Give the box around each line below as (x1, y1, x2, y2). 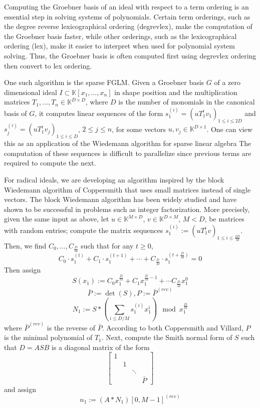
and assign (4, 383, 36, 394)
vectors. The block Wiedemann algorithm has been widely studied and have (4, 194, 237, 204)
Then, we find (4, 240, 47, 250)
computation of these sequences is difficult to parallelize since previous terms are (4, 147, 251, 158)
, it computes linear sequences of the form (35, 107, 163, 118)
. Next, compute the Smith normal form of (101, 332, 232, 342)
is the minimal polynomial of (4, 332, 93, 342)
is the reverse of (47, 322, 96, 332)
